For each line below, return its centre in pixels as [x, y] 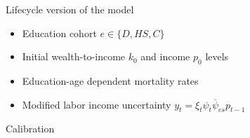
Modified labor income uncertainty [97, 104]
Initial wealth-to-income [74, 56]
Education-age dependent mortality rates [110, 80]
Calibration [30, 129]
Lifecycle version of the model [70, 9]
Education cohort [59, 33]
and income [165, 56]
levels [217, 56]
